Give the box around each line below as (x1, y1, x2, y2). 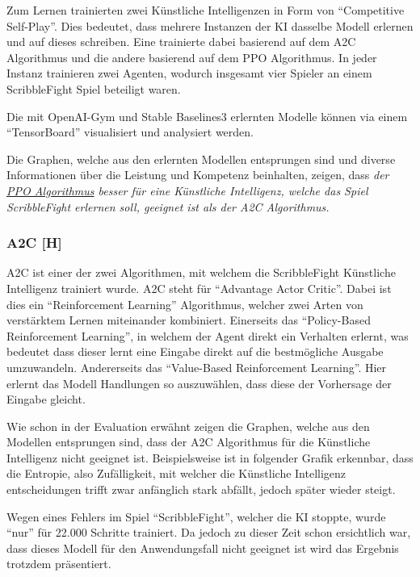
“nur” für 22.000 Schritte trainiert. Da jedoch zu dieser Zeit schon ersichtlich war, (6, 524, 411, 541)
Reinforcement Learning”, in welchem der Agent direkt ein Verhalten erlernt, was (6, 327, 409, 344)
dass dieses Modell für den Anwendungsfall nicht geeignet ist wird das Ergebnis (6, 539, 399, 556)
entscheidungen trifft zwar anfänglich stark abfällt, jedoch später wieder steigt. (6, 481, 396, 498)
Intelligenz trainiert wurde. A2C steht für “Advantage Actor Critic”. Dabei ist (6, 279, 392, 296)
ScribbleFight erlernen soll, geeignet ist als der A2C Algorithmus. (6, 198, 330, 215)
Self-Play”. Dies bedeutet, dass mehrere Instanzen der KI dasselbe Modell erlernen (6, 17, 414, 34)
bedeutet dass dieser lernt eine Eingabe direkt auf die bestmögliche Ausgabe (6, 343, 384, 360)
